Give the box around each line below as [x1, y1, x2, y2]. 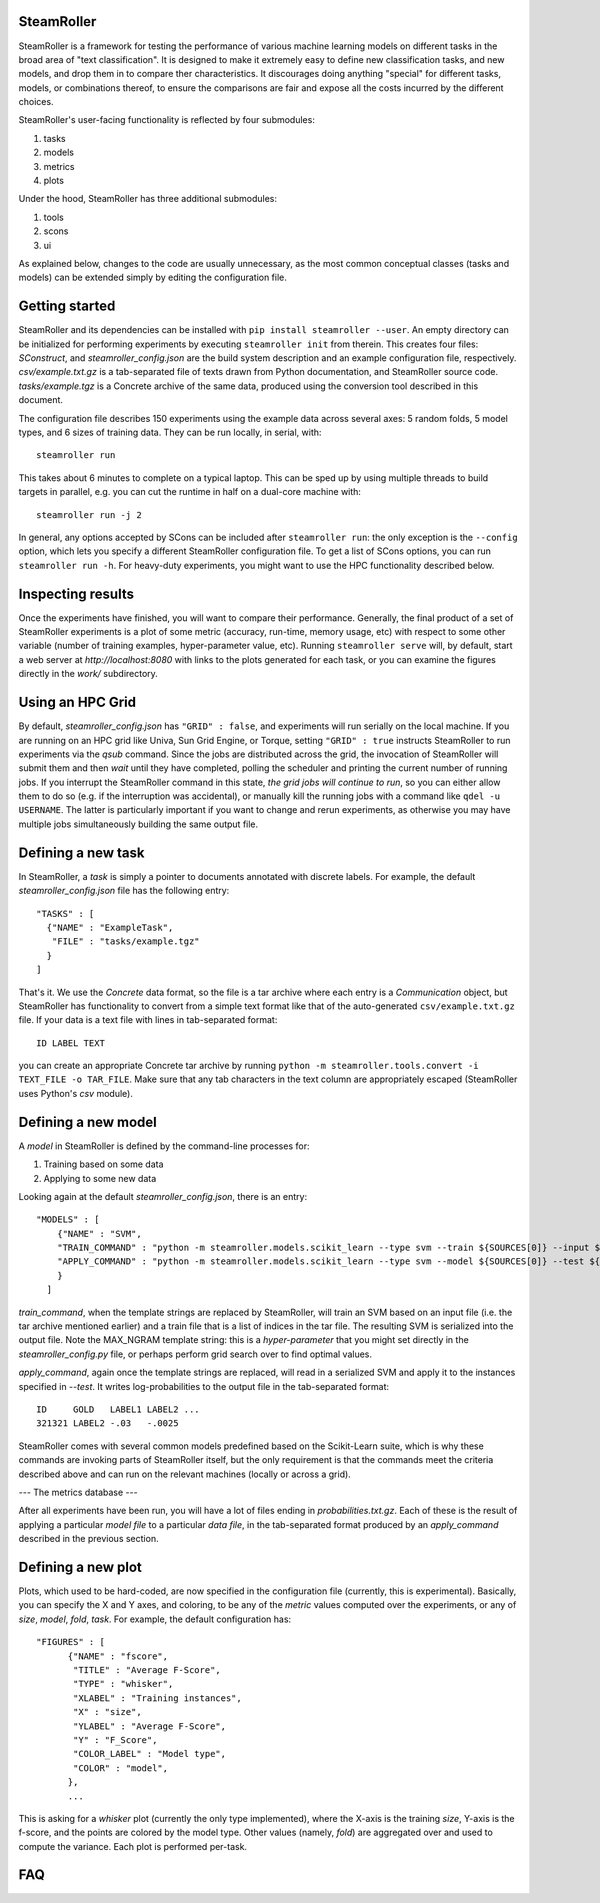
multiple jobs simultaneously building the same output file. [18, 818, 259, 830]
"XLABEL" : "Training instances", [73, 1692, 242, 1704]
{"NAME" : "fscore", [67, 1650, 169, 1662]
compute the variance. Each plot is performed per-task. [18, 1840, 248, 1852]
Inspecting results [18, 585, 135, 602]
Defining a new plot [18, 1558, 142, 1575]
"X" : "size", [73, 1706, 142, 1718]
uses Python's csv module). [18, 1087, 134, 1099]
